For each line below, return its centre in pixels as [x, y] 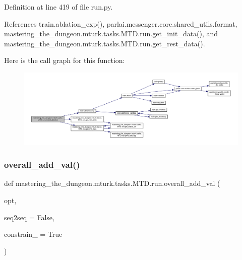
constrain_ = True [33, 234]
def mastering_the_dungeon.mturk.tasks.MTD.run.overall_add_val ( [112, 183]
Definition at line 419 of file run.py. [58, 7]
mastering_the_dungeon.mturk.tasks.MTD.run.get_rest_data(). [105, 43]
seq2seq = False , [29, 217]
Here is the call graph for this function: [65, 60]
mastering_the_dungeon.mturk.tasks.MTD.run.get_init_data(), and [111, 34]
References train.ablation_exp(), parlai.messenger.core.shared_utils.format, [121, 23]
